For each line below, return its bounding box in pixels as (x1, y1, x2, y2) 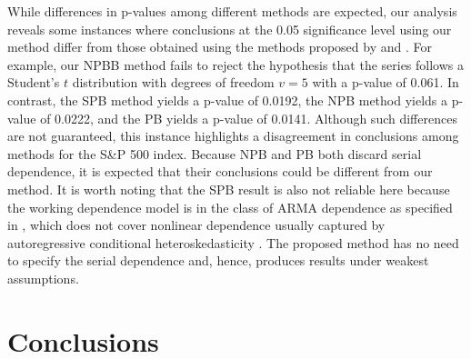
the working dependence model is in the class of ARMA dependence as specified (7, 197, 453, 216)
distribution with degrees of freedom (72, 73, 275, 92)
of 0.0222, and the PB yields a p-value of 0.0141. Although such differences (40, 108, 457, 127)
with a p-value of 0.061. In (312, 73, 459, 92)
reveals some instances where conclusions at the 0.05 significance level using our (7, 19, 452, 38)
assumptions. (7, 268, 79, 287)
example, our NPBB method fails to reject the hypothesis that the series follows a (7, 55, 465, 74)
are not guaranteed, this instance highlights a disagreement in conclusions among (7, 126, 459, 145)
